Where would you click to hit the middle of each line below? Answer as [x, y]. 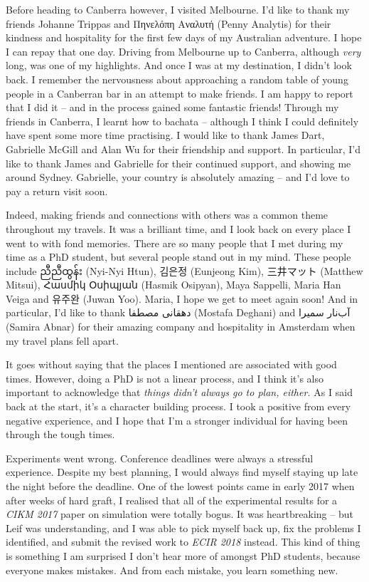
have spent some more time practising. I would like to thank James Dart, [165, 135]
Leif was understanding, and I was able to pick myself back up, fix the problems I [183, 528]
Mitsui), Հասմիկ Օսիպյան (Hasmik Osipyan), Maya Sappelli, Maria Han [173, 285]
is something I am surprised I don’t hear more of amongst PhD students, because [183, 555]
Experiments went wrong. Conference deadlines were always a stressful [160, 458]
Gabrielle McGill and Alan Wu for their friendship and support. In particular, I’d [183, 149]
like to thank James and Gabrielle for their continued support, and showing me [178, 163]
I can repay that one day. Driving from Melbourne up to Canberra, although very [183, 51]
